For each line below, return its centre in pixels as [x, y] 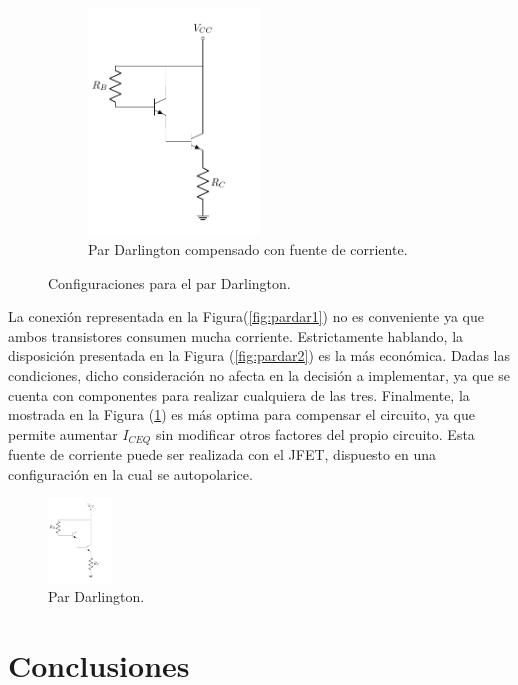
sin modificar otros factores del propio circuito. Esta [315, 433]
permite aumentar [63, 433]
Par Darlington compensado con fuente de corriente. [248, 249]
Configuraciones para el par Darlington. [169, 282]
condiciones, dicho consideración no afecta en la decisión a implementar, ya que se [259, 375]
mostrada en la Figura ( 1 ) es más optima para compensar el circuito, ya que [241, 414]
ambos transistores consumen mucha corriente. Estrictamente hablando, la [236, 335]
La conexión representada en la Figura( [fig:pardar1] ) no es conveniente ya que [246, 316]
